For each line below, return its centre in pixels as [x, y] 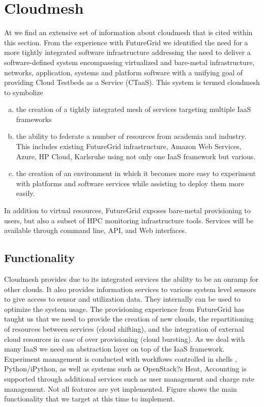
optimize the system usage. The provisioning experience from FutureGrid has [124, 309]
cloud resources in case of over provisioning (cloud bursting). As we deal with [125, 339]
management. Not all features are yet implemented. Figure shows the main [121, 388]
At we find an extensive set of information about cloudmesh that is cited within [128, 32]
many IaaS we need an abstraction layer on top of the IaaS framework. [114, 349]
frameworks [34, 119]
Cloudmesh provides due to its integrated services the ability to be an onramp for [131, 279]
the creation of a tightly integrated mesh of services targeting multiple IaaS [134, 109]
